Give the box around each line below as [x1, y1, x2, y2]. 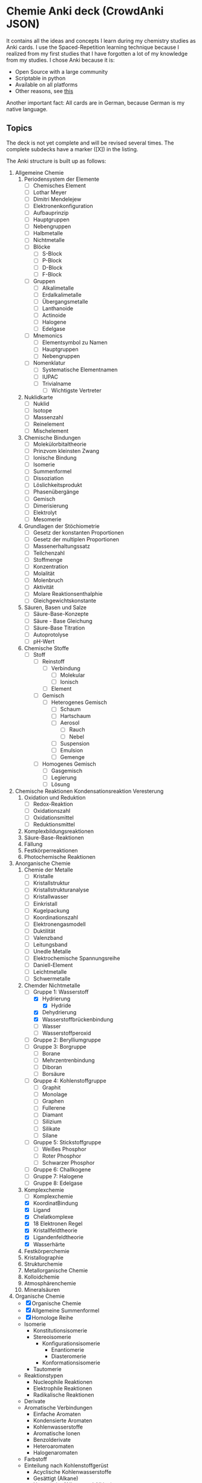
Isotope [33, 406, 53, 414]
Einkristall [33, 900, 57, 907]
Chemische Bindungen [24, 434, 81, 441]
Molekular [60, 671, 85, 679]
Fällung [24, 841, 43, 848]
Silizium [42, 1118, 62, 1126]
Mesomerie [33, 515, 62, 523]
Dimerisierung [33, 502, 68, 509]
